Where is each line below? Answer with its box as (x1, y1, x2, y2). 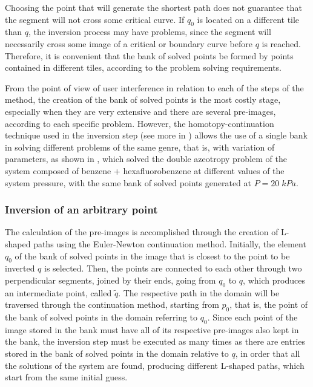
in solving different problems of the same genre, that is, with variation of (5, 140, 275, 153)
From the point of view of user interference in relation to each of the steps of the (5, 81, 304, 94)
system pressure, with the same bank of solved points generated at (5, 176, 252, 189)
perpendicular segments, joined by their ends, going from (5, 273, 216, 286)
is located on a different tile (197, 13, 300, 25)
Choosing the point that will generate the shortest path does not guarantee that (5, 1, 302, 13)
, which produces (243, 273, 305, 286)
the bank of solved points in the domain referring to (5, 311, 198, 324)
